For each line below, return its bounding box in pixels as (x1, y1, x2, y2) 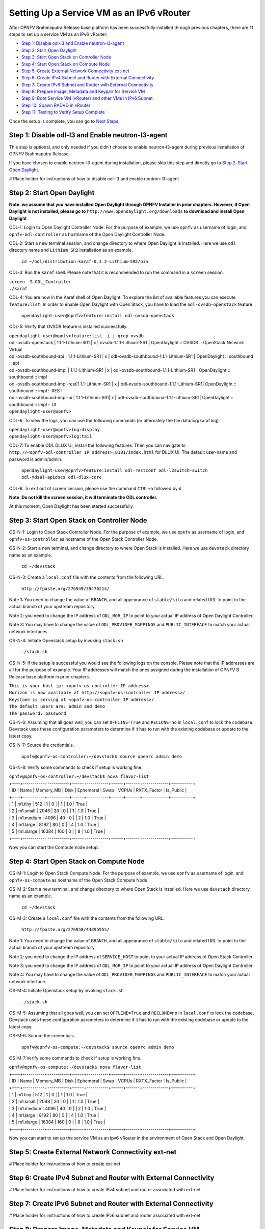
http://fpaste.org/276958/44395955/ (21, 927, 110, 933)
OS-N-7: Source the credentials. (9, 742, 74, 748)
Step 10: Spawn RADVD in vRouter (21, 102, 91, 108)
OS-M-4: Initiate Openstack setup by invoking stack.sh (9, 988, 124, 994)
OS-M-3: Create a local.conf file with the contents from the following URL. (9, 915, 165, 921)
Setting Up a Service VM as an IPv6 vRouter (9, 7, 191, 18)
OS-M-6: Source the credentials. (9, 1033, 76, 1039)
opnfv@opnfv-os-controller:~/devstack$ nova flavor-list (9, 774, 149, 779)
